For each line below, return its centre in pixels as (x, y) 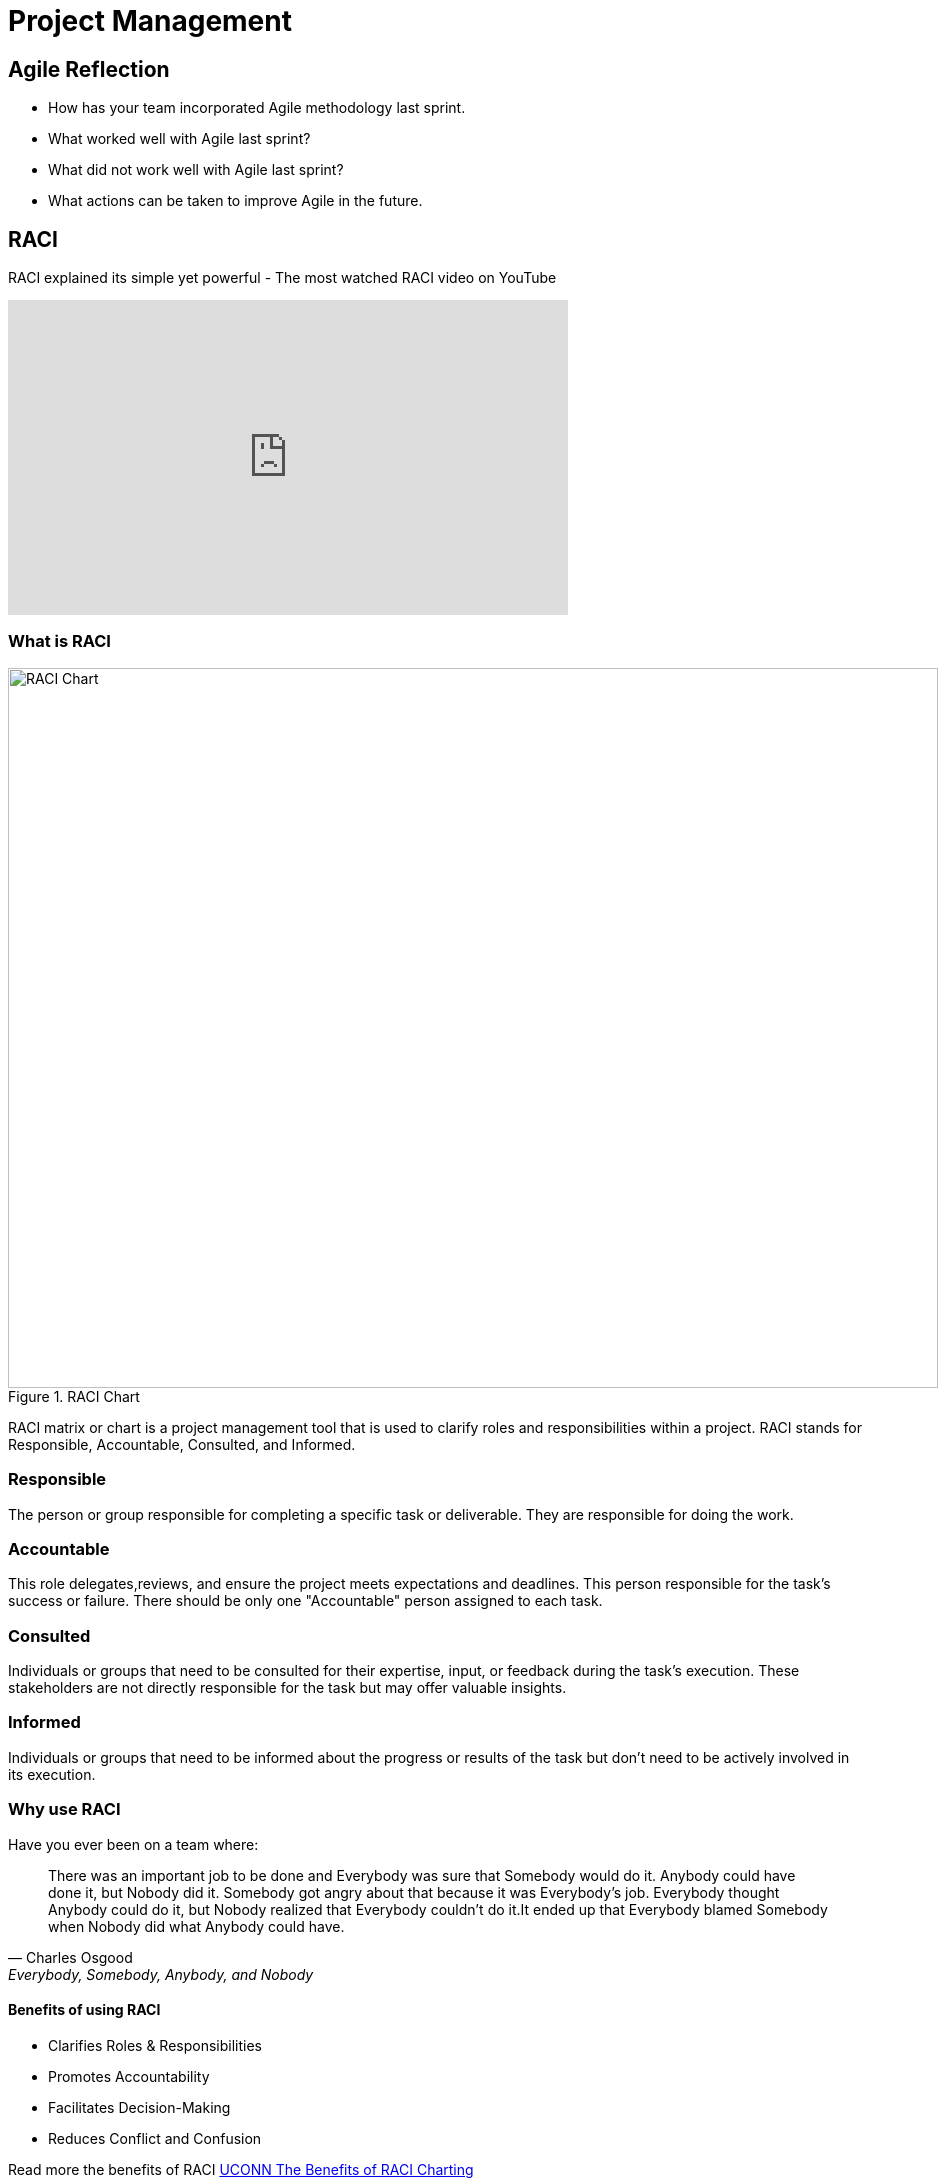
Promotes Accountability (129, 2076)
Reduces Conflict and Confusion (155, 2138)
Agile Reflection (89, 69)
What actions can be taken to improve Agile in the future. (235, 201)
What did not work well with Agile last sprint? (196, 170)
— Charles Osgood (70, 1957)
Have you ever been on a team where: (133, 1844)
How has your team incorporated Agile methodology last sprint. (257, 108)
